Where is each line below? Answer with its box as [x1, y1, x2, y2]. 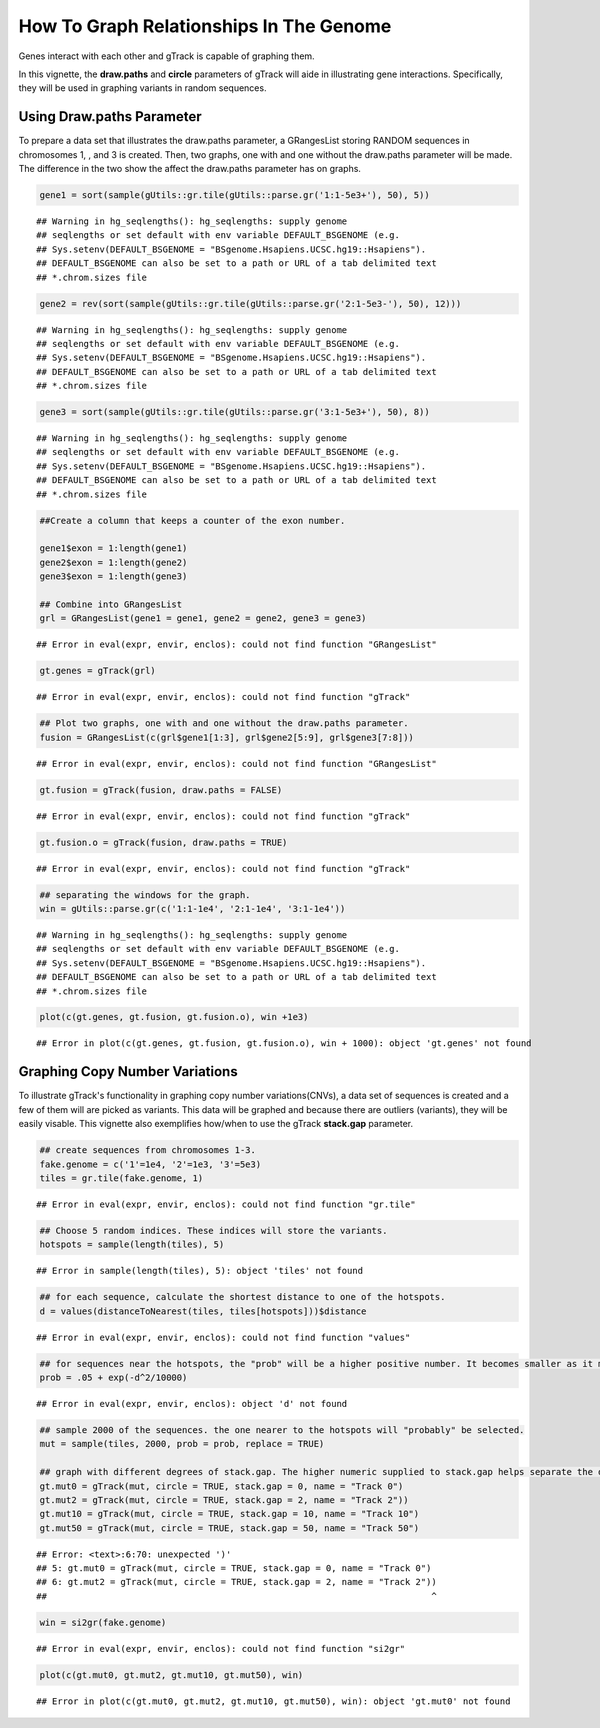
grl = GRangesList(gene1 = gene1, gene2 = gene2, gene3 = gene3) [39, 613, 367, 624]
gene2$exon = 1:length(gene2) [39, 556, 188, 568]
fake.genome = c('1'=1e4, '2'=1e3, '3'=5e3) [39, 1158, 262, 1170]
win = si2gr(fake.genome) [39, 1616, 167, 1628]
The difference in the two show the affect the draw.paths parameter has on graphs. [18, 163, 362, 175]
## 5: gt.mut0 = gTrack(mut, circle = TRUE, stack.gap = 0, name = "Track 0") [36, 1563, 432, 1574]
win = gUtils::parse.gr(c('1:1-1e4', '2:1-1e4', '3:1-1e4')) [39, 903, 346, 914]
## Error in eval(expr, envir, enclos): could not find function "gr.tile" [36, 1198, 416, 1210]
